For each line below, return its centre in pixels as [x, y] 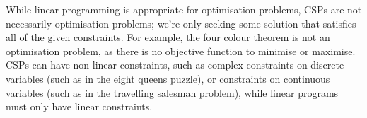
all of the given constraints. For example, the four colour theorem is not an [168, 37]
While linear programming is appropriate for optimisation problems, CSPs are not [184, 9]
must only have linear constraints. [79, 106]
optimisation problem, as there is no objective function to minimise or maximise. [181, 51]
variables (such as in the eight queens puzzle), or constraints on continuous [168, 78]
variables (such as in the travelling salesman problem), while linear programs [172, 92]
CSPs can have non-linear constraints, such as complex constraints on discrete [175, 65]
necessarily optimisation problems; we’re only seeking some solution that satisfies [181, 23]
